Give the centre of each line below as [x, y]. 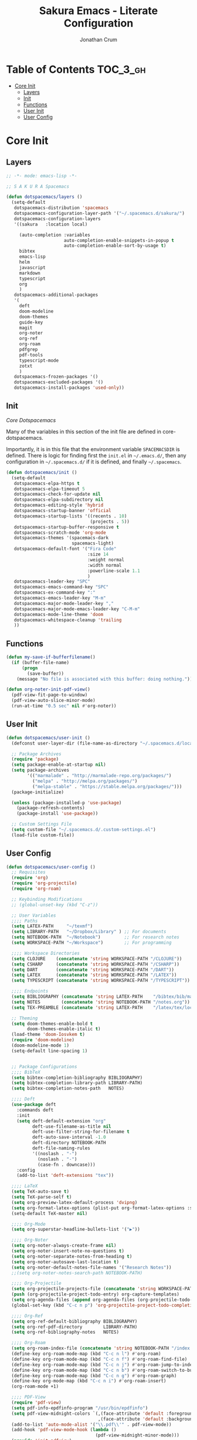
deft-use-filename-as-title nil [72, 1126]
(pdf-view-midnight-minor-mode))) [137, 1435]
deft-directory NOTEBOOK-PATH [69, 1143]
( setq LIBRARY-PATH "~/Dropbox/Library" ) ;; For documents [89, 932]
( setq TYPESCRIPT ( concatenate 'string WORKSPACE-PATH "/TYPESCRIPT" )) [101, 981]
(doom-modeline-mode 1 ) [40, 1046]
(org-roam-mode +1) [35, 1387]
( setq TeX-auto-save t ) [40, 1192]
